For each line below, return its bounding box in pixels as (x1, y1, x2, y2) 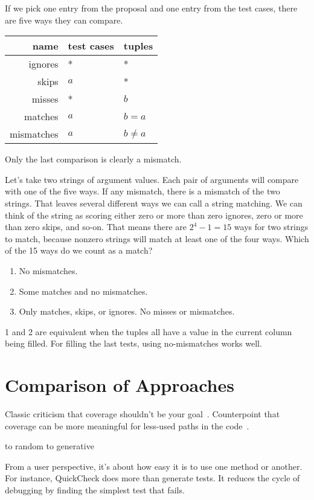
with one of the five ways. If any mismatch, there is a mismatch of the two (5, 185, 280, 197)
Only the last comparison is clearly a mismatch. (5, 153, 182, 165)
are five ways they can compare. (5, 13, 123, 26)
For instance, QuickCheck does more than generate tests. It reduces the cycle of (5, 472, 300, 484)
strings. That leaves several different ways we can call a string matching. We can (5, 196, 303, 209)
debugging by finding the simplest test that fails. (5, 484, 185, 496)
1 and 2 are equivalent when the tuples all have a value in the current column (5, 325, 292, 338)
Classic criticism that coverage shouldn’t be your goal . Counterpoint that (5, 408, 280, 420)
